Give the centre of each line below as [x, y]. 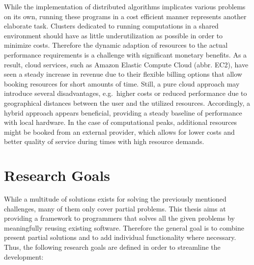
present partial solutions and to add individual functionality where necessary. [120, 237]
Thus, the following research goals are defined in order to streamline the [112, 247]
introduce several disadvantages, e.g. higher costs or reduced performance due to [126, 93]
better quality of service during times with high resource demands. [104, 141]
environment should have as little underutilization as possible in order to [113, 35]
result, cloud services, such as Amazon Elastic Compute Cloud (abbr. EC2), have [126, 64]
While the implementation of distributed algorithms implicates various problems [125, 6]
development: [24, 256]
